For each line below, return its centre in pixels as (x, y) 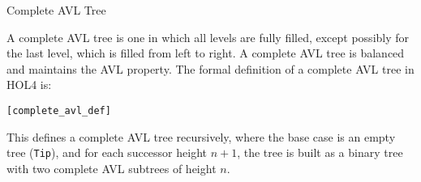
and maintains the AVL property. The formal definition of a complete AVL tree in (210, 68)
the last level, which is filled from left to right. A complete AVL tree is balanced (206, 53)
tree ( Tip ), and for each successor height (107, 152)
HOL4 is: (29, 85)
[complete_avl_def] (59, 110)
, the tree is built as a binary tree (320, 152)
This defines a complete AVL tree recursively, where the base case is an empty (201, 136)
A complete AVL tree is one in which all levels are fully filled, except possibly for (208, 37)
